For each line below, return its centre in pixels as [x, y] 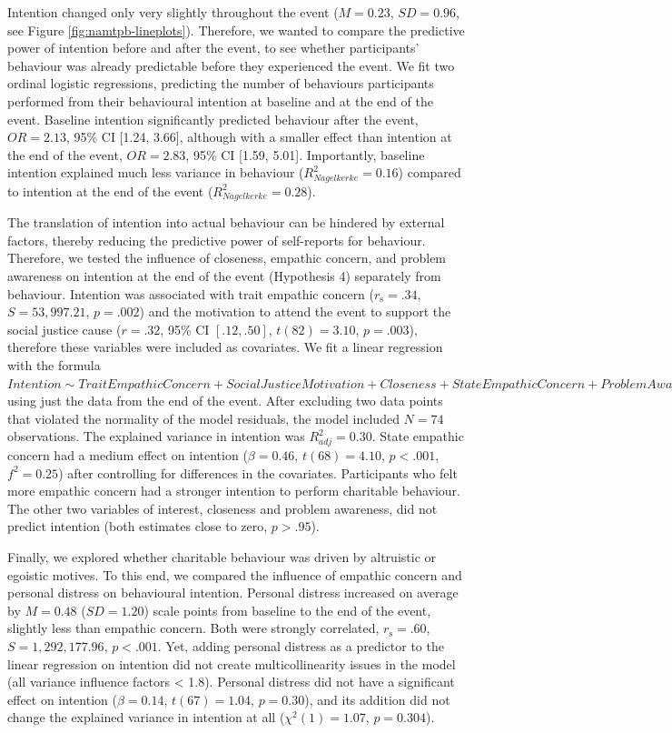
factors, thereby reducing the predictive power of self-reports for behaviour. [217, 240]
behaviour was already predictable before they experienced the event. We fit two [231, 65]
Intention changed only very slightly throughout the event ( [173, 12]
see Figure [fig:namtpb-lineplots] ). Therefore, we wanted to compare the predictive [236, 30]
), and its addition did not [377, 699]
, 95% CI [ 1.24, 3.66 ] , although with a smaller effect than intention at [259, 137]
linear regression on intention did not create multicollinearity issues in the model [232, 663]
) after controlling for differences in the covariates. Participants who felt [258, 472]
